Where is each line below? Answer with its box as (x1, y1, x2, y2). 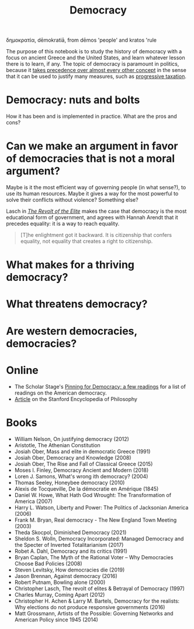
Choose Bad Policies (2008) (14, 560, 83, 567)
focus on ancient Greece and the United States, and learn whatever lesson (6, 54, 185, 62)
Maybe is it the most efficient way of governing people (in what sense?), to (6, 184, 186, 191)
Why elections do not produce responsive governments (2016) (14, 603, 165, 610)
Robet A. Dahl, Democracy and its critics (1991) (14, 548, 127, 555)
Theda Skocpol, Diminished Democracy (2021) (14, 529, 127, 536)
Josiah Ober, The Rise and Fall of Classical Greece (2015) (14, 460, 153, 467)
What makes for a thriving (6, 259, 135, 271)
